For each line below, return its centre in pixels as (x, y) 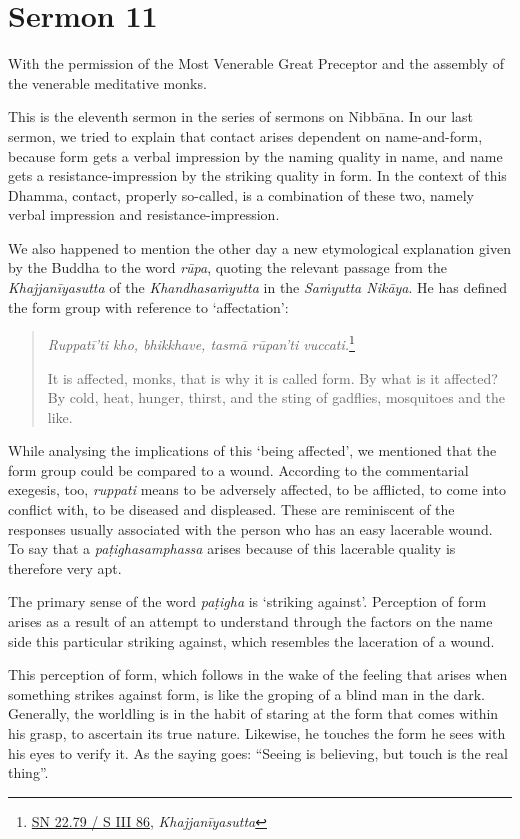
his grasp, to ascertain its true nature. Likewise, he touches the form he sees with (257, 733)
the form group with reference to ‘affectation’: (148, 306)
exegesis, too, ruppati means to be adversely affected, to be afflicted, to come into (257, 489)
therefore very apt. (65, 567)
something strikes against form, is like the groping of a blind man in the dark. (246, 693)
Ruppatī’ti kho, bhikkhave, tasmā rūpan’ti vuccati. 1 (201, 342)
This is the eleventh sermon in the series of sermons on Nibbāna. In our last (241, 116)
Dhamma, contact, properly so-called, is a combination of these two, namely (241, 194)
